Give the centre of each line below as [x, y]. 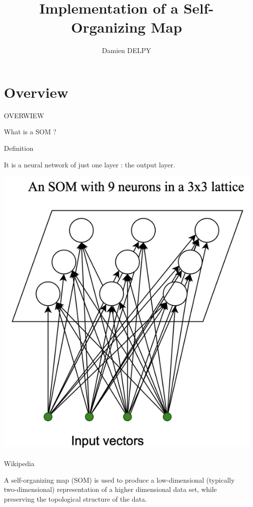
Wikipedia [19, 463]
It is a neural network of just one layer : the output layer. [90, 164]
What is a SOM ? [30, 132]
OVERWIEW [24, 115]
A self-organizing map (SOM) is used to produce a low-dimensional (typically [119, 480]
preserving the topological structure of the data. [75, 498]
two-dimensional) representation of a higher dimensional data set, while [110, 489]
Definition [19, 148]
